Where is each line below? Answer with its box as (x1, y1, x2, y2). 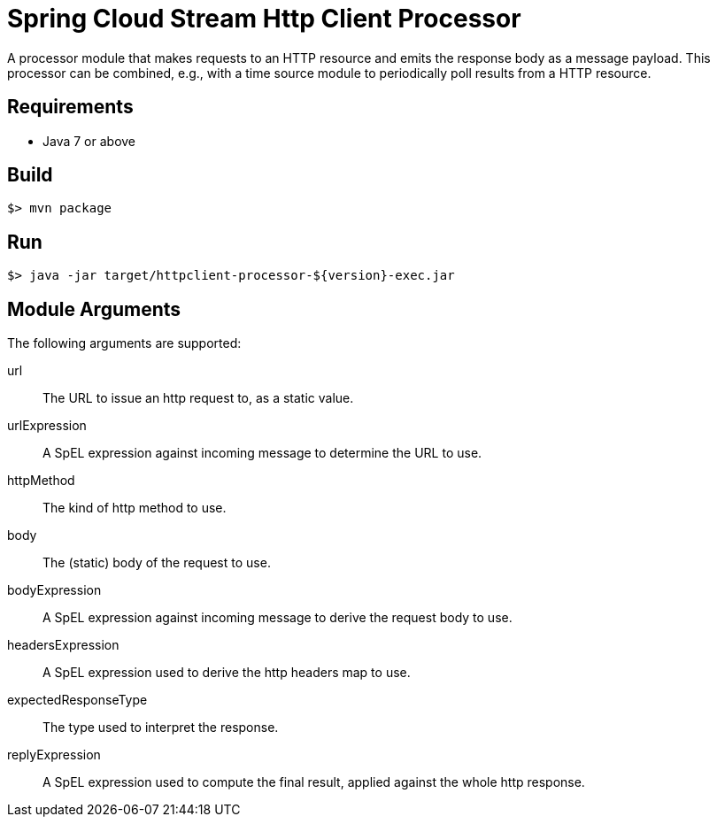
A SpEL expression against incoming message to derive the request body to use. (42, 610, 513, 626)
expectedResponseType (7, 692, 148, 708)
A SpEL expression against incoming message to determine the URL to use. (42, 445, 482, 461)
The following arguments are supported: (7, 335, 242, 351)
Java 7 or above (42, 133, 136, 149)
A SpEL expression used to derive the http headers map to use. (42, 665, 411, 681)
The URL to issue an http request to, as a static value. (42, 390, 354, 406)
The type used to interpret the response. (42, 720, 279, 735)
